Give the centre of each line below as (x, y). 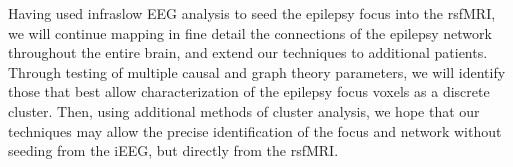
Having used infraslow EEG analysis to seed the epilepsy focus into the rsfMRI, (252, 13)
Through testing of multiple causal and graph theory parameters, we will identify (257, 71)
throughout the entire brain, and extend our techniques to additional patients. (248, 52)
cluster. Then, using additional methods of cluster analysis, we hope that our (244, 110)
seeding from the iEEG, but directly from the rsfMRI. (173, 150)
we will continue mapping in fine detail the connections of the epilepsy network (250, 32)
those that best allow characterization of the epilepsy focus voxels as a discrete (249, 91)
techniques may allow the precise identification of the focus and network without (255, 130)
